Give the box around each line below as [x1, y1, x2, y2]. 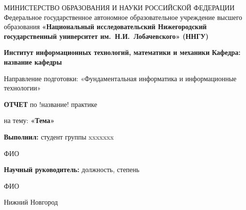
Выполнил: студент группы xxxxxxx [4, 131, 114, 141]
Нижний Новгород [4, 197, 58, 207]
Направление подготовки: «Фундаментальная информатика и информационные [4, 73, 237, 83]
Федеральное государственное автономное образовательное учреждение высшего [4, 12, 243, 22]
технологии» [4, 83, 41, 93]
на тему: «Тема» [4, 115, 55, 125]
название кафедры [4, 56, 62, 67]
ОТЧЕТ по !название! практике [4, 99, 98, 109]
